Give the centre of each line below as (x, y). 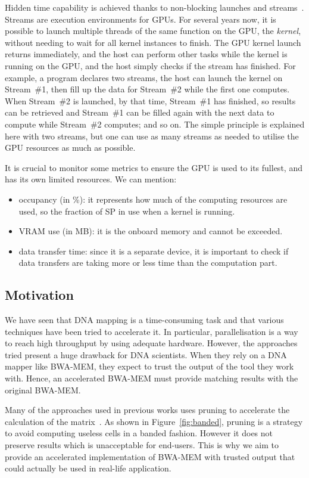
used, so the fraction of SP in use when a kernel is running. (127, 211)
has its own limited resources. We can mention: (91, 179)
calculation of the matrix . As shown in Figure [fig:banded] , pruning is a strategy (154, 421)
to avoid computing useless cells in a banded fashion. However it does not (139, 433)
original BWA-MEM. (43, 389)
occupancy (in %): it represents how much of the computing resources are (153, 199)
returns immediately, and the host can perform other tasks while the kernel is (146, 54)
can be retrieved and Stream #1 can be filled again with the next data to (140, 112)
